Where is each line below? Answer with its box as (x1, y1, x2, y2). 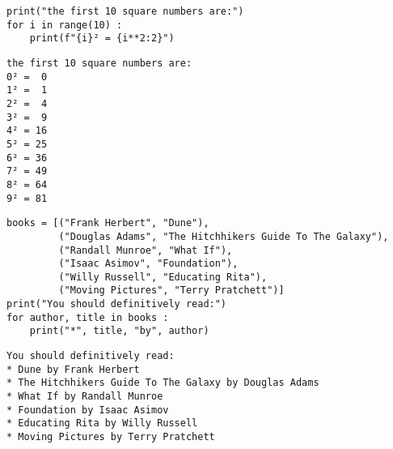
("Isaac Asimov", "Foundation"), (58, 258, 239, 270)
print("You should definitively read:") (6, 298, 227, 310)
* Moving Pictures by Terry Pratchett (6, 431, 215, 443)
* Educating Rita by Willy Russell (6, 417, 198, 430)
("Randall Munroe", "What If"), (58, 244, 233, 256)
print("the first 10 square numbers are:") (6, 6, 244, 17)
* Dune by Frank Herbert (6, 363, 140, 375)
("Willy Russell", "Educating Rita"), (58, 271, 268, 283)
